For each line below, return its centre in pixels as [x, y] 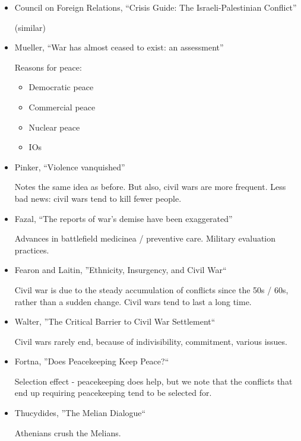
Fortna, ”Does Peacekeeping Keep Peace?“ [92, 361]
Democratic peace [61, 87]
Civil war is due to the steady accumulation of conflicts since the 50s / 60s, [151, 289]
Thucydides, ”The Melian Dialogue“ [80, 413]
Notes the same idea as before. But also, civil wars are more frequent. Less [150, 187]
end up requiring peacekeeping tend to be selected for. [113, 393]
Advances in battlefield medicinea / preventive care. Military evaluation [145, 238]
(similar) [30, 27]
